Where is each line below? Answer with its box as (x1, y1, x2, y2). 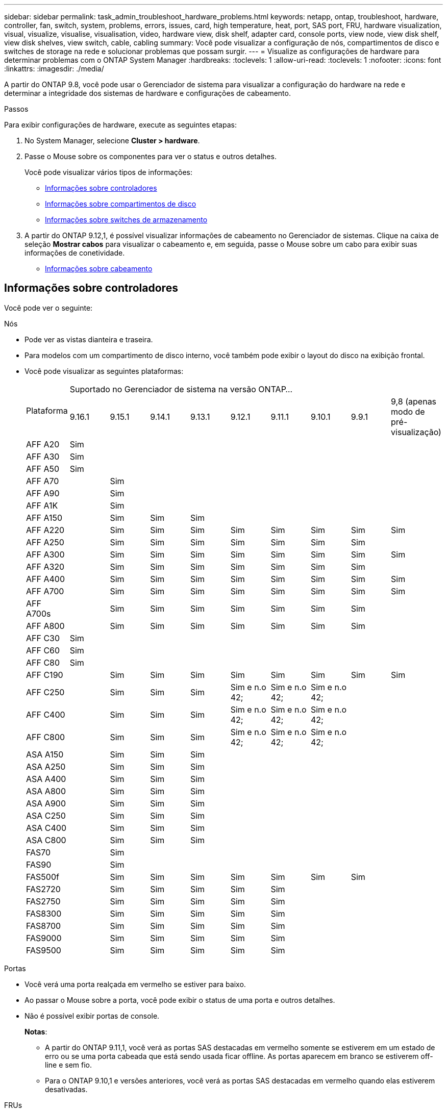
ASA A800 (26, 786, 66, 796)
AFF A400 (26, 573, 65, 584)
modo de (391, 406, 425, 417)
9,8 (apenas (391, 396, 437, 407)
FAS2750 (26, 896, 61, 906)
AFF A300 (26, 549, 65, 560)
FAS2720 (26, 883, 61, 894)
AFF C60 (26, 645, 60, 655)
